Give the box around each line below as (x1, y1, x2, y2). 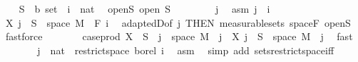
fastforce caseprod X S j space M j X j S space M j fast (5, 29, 353, 44)
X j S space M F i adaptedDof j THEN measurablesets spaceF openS (5, 15, 351, 30)
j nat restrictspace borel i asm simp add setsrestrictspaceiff (37, 42, 334, 57)
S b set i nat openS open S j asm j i (19, 1, 270, 15)
